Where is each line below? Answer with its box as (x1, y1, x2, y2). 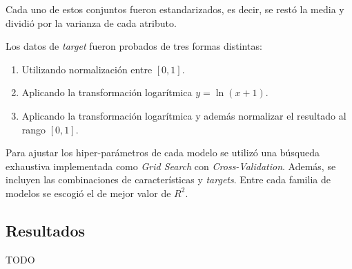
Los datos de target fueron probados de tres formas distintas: (6, 39, 262, 53)
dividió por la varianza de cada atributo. (6, 15, 177, 30)
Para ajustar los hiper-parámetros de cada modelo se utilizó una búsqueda (6, 145, 320, 160)
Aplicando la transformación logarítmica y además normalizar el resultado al (21, 108, 346, 122)
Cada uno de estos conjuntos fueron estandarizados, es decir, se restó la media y (6, 2, 344, 16)
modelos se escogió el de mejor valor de (6, 185, 171, 200)
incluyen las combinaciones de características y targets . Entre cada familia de (6, 172, 331, 187)
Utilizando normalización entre (21, 62, 153, 76)
